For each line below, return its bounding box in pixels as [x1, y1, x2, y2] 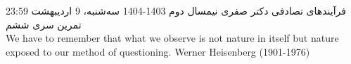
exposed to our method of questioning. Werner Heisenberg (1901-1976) [6, 44, 310, 58]
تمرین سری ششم [6, 17, 82, 31]
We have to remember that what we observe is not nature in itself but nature [6, 31, 339, 45]
